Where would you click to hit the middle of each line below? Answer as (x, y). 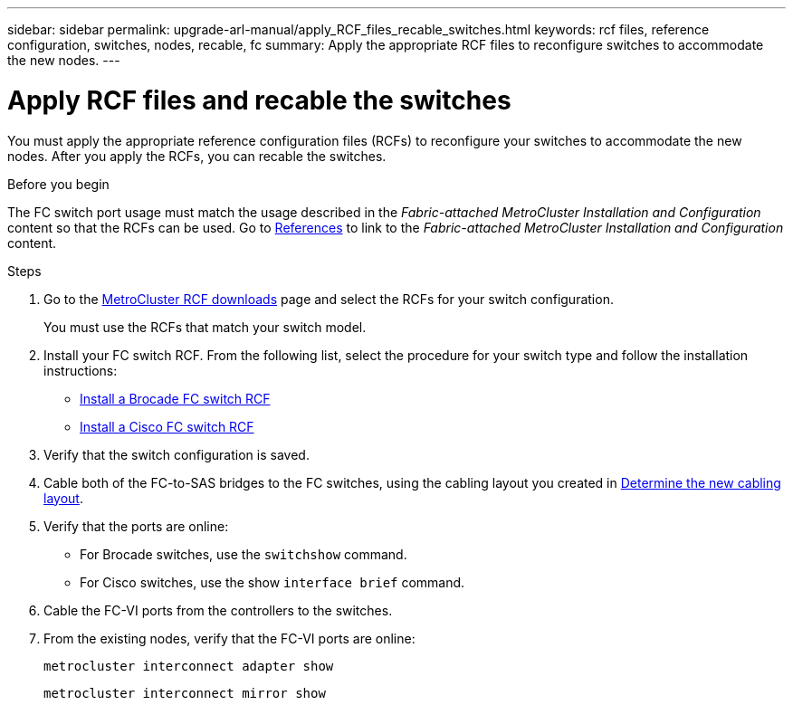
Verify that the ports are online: (136, 526)
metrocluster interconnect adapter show (189, 666)
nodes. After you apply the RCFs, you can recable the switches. (197, 156)
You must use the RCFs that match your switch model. (205, 327)
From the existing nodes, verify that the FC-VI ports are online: (229, 638)
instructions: (81, 370)
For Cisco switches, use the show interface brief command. (272, 582)
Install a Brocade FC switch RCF (175, 398)
